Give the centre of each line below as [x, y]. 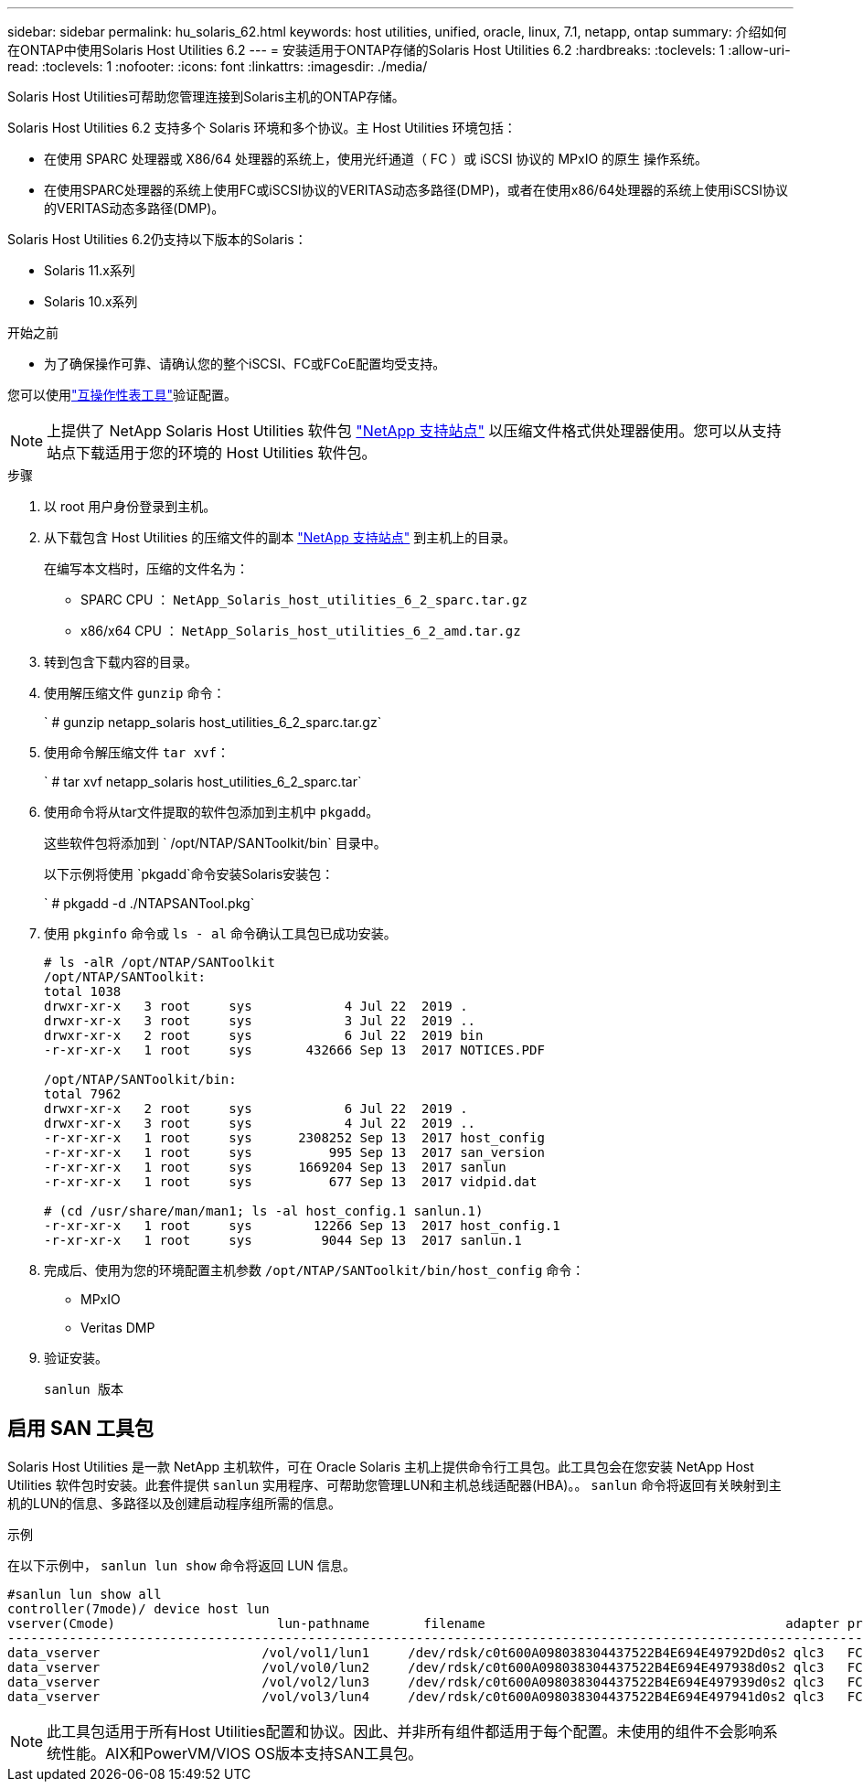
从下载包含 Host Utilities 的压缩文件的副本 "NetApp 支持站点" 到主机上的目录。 [280, 537]
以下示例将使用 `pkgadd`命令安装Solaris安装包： [189, 874]
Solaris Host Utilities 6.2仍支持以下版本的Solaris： [157, 239]
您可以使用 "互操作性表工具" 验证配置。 [123, 395]
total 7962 [83, 1094]
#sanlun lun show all [85, 1594]
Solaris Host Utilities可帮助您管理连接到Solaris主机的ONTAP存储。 [206, 96]
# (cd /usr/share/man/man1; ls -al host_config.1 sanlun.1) [264, 1211]
